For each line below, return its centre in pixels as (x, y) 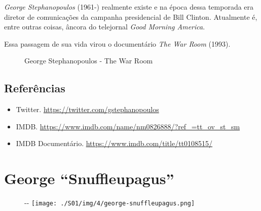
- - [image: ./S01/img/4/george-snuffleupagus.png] (110, 203)
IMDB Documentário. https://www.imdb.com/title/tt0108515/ (114, 143)
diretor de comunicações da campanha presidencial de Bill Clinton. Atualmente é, (131, 16)
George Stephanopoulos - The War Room (89, 61)
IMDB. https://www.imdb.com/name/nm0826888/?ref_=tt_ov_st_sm (128, 126)
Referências (35, 88)
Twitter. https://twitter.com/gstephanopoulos (87, 109)
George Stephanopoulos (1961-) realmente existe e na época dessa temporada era (129, 7)
